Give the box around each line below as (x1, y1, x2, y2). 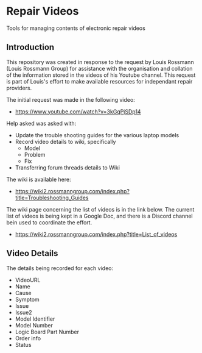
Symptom (15, 296, 40, 303)
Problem (24, 151, 46, 158)
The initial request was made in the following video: (6, 96, 135, 103)
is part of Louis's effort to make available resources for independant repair (6, 77, 193, 85)
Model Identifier (15, 315, 55, 323)
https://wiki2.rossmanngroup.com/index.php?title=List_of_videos (15, 230, 178, 238)
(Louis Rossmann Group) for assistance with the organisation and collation (6, 65, 193, 72)
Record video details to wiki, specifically (15, 138, 116, 145)
